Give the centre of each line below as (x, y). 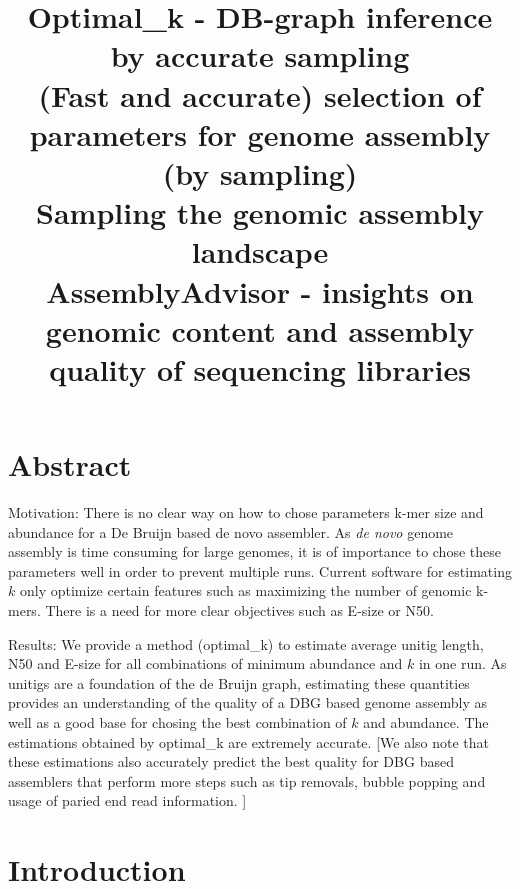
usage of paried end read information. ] (127, 800)
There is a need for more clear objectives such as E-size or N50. (239, 609)
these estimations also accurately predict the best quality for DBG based (231, 761)
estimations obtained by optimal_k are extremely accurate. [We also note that (248, 741)
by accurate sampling (260, 55)
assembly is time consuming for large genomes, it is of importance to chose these (254, 551)
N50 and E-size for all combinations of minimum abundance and (205, 663)
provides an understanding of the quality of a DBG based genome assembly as (247, 702)
